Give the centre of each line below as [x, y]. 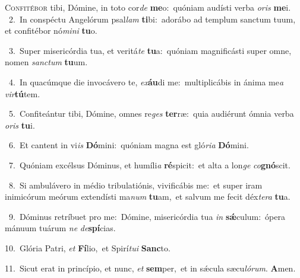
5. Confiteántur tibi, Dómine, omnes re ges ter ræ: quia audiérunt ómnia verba [151, 114]
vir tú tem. [23, 93]
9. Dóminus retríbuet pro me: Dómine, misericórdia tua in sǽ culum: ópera [147, 216]
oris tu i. [20, 125]
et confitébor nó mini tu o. [51, 31]
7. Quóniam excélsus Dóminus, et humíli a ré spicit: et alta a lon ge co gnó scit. [149, 164]
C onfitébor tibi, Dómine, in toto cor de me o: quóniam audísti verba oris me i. [148, 7]
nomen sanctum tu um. [46, 62]
